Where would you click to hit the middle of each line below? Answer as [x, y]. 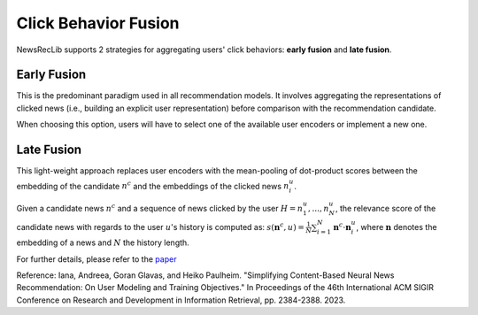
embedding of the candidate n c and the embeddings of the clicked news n [153, 185]
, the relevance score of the [385, 208]
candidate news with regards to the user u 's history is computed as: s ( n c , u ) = [160, 226]
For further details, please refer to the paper [96, 259]
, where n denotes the [397, 227]
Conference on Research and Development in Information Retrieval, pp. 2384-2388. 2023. [181, 300]
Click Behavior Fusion [98, 23]
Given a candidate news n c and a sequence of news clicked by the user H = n [160, 207]
